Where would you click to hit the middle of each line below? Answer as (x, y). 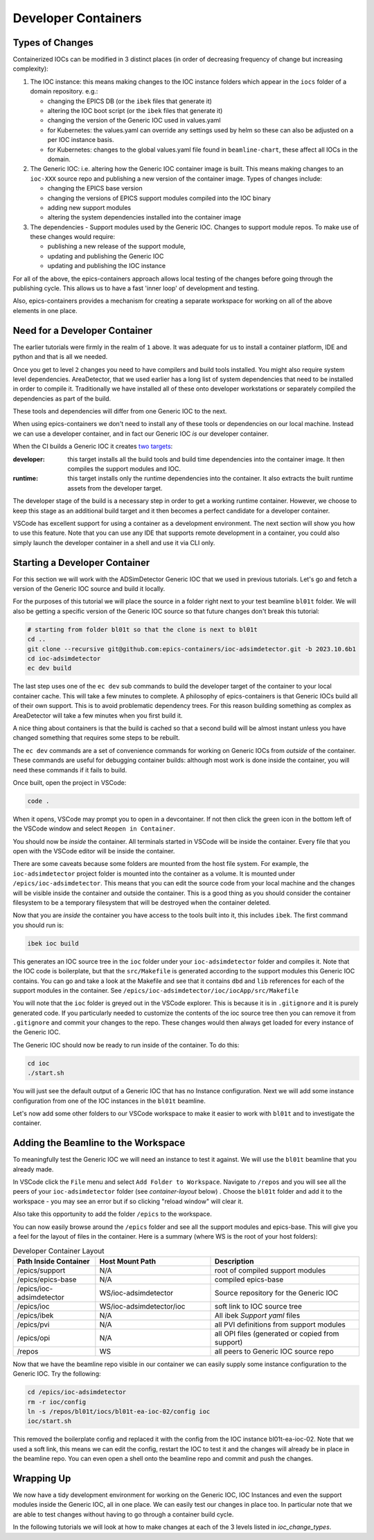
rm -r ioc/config (57, 1402)
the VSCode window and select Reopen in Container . (94, 829)
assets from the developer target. (115, 488)
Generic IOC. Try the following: (57, 1374)
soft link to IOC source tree (258, 1306)
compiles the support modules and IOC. (124, 469)
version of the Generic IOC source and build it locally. (89, 589)
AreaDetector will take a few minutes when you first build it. (98, 715)
